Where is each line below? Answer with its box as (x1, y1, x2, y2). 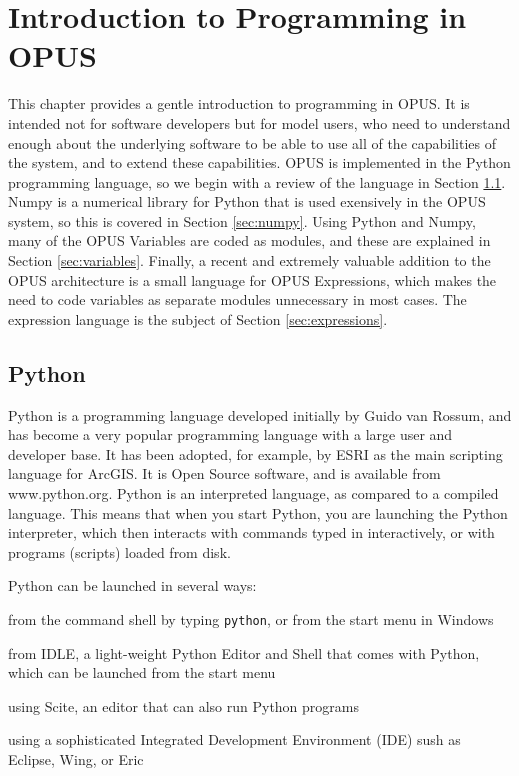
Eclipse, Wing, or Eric (8, 749, 144, 770)
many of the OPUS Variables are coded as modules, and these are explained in (8, 230, 491, 251)
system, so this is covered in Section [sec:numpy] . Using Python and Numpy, (8, 210, 476, 231)
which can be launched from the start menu (8, 662, 276, 683)
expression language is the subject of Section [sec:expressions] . (8, 308, 388, 329)
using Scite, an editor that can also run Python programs (8, 695, 360, 716)
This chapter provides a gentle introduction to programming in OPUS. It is (8, 93, 470, 114)
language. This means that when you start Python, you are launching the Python (8, 502, 508, 523)
